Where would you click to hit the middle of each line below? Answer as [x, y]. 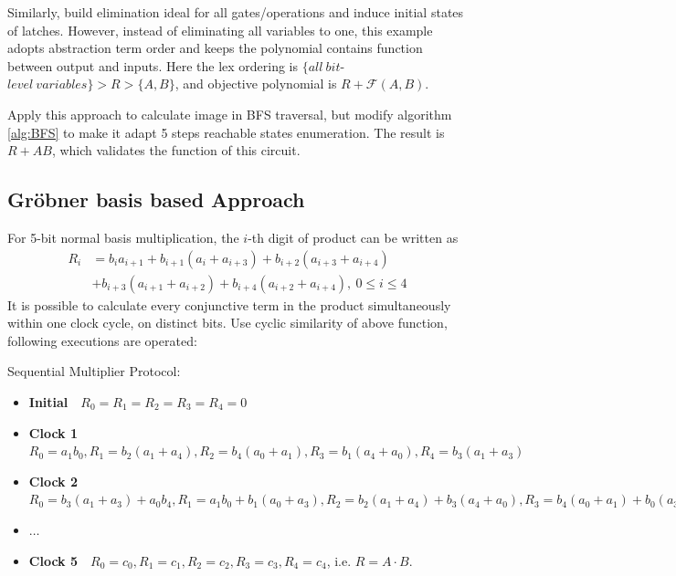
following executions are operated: [102, 340]
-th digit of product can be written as [353, 237]
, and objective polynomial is [256, 84]
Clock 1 [53, 432]
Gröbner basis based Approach [156, 199]
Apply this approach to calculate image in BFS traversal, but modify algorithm [230, 114]
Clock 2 [53, 481]
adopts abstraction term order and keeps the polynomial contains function [215, 48]
